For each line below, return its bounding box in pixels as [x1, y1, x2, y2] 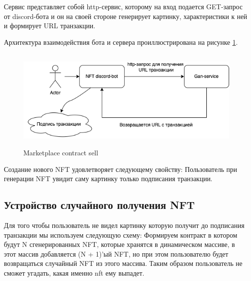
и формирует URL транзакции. [4, 20, 96, 31]
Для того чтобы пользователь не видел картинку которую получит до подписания [4, 220, 245, 230]
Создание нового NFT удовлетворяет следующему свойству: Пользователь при [4, 164, 237, 174]
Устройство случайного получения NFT [4, 197, 195, 212]
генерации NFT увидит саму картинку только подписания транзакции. [4, 173, 213, 184]
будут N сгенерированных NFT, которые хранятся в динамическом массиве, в [4, 239, 235, 249]
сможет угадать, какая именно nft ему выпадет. [4, 267, 145, 278]
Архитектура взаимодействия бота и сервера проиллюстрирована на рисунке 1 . [4, 37, 238, 47]
